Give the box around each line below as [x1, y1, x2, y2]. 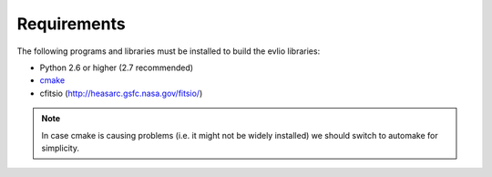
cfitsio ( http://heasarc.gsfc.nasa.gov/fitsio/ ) [39, 88, 203, 99]
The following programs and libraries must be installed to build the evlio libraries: [16, 46, 321, 57]
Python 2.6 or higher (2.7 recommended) [39, 62, 194, 73]
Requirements [16, 14, 127, 34]
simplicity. [41, 142, 79, 153]
